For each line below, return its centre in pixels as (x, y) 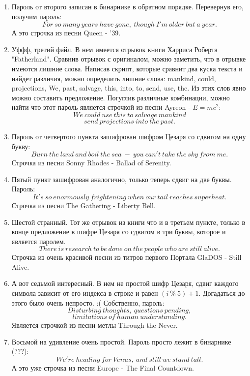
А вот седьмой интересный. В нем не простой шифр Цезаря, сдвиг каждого (125, 283)
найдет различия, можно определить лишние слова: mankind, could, (114, 78)
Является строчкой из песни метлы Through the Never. (95, 325)
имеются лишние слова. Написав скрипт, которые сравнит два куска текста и (127, 68)
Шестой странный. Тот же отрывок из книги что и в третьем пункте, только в (128, 222)
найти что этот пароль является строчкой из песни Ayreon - (101, 107)
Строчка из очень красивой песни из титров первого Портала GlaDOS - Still (126, 257)
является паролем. (39, 241)
